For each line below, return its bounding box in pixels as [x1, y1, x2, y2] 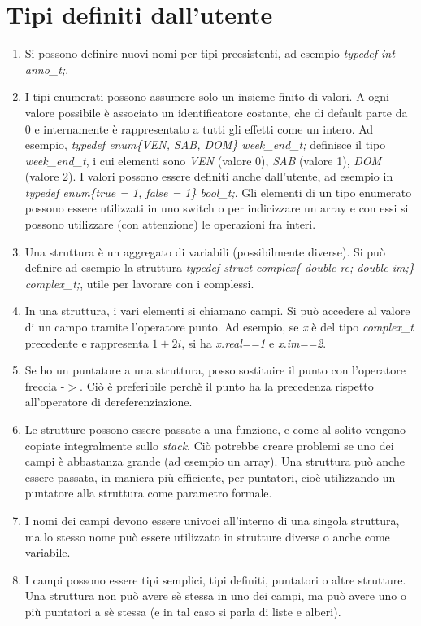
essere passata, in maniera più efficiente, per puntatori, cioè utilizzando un [24, 468, 396, 485]
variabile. [24, 544, 71, 561]
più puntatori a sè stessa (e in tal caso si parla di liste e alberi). [24, 602, 341, 619]
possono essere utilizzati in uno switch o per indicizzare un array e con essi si [24, 199, 409, 217]
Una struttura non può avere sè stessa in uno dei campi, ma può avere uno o [24, 587, 406, 604]
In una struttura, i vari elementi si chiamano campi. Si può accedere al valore [24, 302, 410, 319]
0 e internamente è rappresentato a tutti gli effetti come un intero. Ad [24, 120, 374, 137]
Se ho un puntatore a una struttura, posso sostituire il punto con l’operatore [24, 361, 406, 379]
